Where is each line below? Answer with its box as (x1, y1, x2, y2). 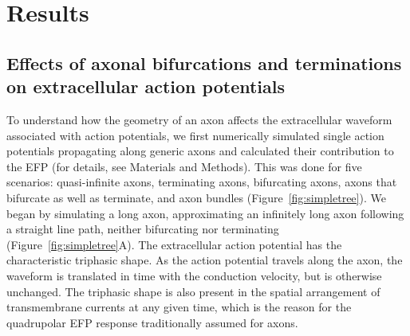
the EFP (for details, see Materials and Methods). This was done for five (6, 158, 362, 174)
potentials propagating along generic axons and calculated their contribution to (6, 143, 394, 159)
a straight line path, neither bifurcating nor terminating (6, 221, 279, 237)
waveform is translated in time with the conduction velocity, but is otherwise (6, 267, 382, 283)
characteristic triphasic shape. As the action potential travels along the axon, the (6, 252, 403, 268)
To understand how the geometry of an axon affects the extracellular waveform (6, 111, 392, 127)
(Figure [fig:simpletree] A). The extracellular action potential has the (6, 236, 342, 252)
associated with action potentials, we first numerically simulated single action (6, 127, 384, 143)
